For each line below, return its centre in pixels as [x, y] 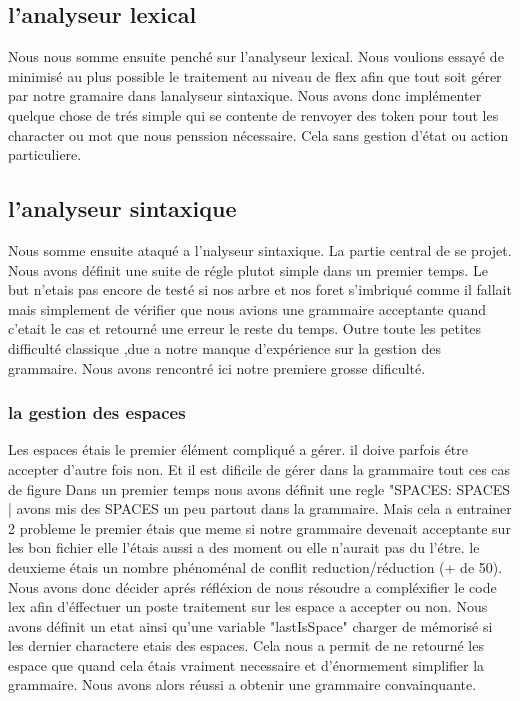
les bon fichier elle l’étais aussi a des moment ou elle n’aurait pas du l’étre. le [244, 547]
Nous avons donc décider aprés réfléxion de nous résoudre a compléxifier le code [252, 586]
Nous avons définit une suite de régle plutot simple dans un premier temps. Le [248, 269]
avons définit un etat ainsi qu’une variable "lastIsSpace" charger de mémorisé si [250, 625]
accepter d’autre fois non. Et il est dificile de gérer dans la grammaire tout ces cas [259, 468]
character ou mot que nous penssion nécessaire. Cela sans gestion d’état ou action [258, 134]
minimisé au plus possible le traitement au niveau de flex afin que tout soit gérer [255, 75]
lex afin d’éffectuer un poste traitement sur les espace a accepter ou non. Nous [248, 606]
